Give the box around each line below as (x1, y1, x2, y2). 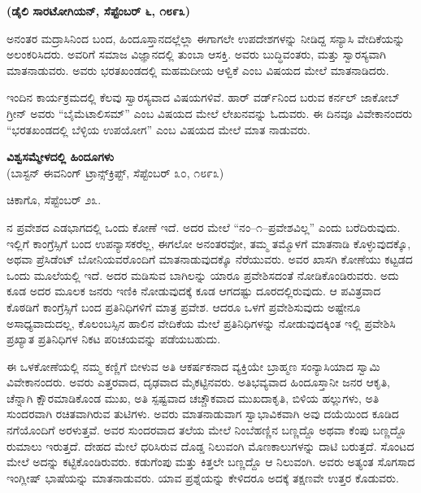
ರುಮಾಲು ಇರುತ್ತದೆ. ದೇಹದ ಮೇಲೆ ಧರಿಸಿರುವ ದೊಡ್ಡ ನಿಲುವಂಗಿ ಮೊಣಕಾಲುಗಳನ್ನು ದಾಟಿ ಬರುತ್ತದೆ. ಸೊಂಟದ (7, 437, 414, 454)
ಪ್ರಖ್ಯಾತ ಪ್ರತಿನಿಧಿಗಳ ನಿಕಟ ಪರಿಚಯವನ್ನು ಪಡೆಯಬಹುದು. (7, 330, 221, 347)
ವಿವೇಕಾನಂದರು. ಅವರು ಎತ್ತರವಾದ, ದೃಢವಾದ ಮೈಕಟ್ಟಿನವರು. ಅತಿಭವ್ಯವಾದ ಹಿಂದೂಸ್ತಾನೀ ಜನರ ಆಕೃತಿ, (7, 373, 391, 390)
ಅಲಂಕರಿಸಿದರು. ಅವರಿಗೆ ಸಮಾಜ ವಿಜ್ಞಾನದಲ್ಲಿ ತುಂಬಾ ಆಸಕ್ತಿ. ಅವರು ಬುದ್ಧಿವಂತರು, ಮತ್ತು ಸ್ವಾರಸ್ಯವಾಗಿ (7, 46, 386, 63)
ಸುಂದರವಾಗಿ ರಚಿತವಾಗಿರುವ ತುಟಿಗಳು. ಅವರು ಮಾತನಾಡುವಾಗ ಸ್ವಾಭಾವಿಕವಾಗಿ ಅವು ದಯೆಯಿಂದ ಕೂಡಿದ (7, 405, 399, 422)
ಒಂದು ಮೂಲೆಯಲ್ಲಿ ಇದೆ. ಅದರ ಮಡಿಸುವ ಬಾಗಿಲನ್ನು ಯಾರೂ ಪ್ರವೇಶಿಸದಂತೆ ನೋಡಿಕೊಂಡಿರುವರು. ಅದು (7, 266, 399, 283)
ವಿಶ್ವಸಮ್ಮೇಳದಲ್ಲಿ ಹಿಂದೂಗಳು (7, 148, 114, 165)
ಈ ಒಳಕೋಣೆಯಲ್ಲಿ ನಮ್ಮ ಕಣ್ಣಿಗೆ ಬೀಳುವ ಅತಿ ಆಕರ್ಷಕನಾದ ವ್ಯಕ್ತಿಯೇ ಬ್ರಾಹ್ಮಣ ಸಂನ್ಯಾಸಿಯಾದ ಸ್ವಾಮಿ (7, 357, 380, 374)
